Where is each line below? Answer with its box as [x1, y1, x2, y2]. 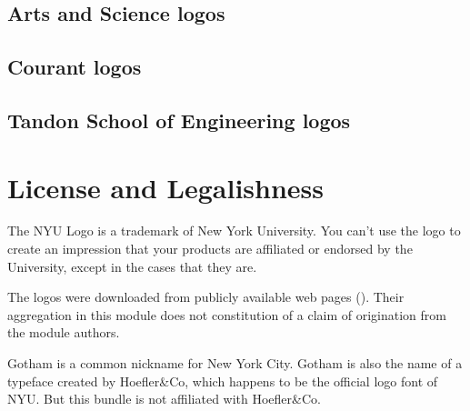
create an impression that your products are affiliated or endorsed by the [7, 239, 413, 258]
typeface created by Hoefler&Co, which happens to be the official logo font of [7, 371, 438, 390]
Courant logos [7, 53, 142, 81]
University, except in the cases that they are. [7, 256, 257, 276]
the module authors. [7, 323, 120, 342]
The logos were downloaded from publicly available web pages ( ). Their [7, 287, 405, 306]
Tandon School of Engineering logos [7, 105, 351, 134]
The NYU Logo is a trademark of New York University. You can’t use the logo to [7, 221, 461, 240]
